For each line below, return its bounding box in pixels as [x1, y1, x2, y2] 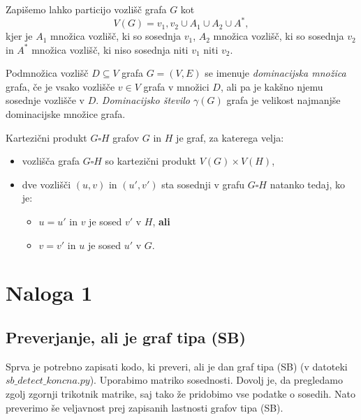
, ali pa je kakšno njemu [220, 79, 323, 93]
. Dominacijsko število [96, 93, 190, 107]
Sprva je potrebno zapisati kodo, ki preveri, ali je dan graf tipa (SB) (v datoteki [6, 359, 348, 373]
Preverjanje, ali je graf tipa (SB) [6, 326, 246, 347]
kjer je [6, 29, 33, 43]
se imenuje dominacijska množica [205, 66, 346, 80]
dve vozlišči [22, 177, 71, 191]
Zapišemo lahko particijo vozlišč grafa [6, 2, 167, 16]
